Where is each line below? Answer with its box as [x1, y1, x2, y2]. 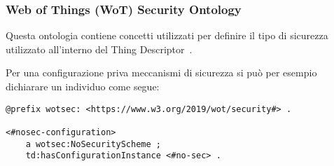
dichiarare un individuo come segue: [6, 79, 160, 93]
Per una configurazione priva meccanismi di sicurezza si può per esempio [6, 65, 317, 80]
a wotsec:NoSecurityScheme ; [25, 139, 161, 149]
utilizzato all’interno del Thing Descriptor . [6, 41, 193, 56]
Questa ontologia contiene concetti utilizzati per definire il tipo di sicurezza [6, 28, 328, 43]
